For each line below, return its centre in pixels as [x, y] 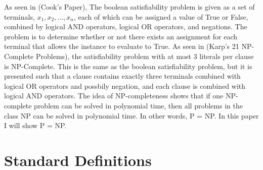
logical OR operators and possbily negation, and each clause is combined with [125, 86]
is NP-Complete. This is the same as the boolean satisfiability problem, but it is [128, 66]
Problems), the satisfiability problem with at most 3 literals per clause [145, 56]
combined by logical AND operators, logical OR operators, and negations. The [126, 26]
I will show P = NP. [35, 125]
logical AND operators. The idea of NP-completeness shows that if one [114, 96]
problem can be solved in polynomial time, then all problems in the [138, 105]
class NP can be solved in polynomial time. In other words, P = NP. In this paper [131, 115]
